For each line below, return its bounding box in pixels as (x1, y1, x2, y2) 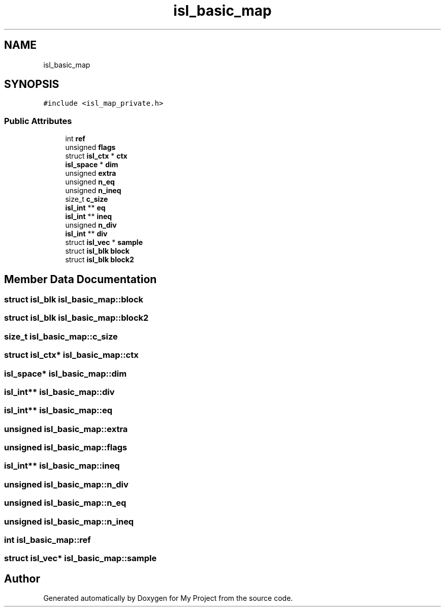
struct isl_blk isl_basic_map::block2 (4, 313, 149, 323)
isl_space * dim (65, 160, 118, 169)
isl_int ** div (65, 229, 108, 238)
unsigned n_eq (65, 177, 115, 187)
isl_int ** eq (65, 203, 106, 212)
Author (4, 572, 40, 585)
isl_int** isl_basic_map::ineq (4, 461, 120, 471)
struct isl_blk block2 (65, 255, 134, 264)
